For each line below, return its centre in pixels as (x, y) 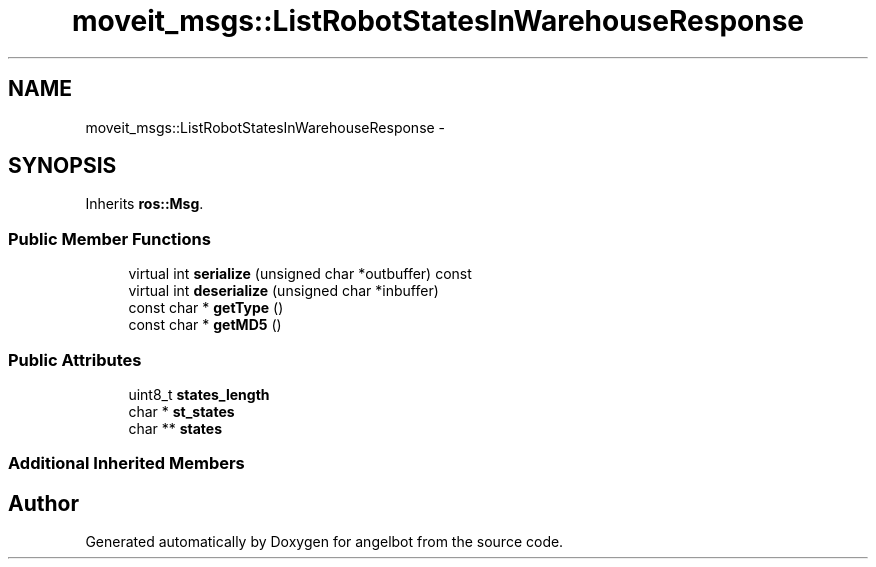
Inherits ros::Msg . (144, 204)
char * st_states (181, 411)
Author (43, 503)
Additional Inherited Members (126, 463)
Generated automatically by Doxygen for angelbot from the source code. (324, 542)
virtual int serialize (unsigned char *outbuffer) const (300, 274)
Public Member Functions (109, 238)
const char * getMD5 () (205, 325)
